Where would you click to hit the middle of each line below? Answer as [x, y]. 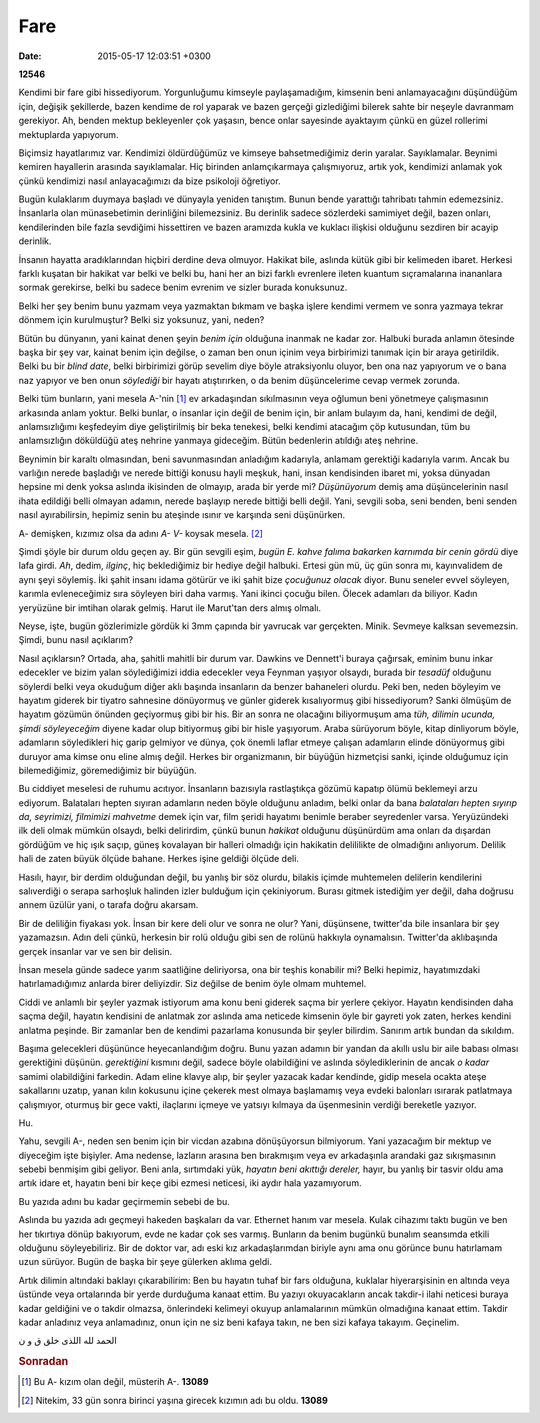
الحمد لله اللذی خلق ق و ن [67, 1341]
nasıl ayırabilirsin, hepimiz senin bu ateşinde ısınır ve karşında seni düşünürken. [181, 515]
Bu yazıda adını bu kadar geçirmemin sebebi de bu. [124, 1201]
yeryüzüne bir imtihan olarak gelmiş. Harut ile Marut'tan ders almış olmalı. [170, 607]
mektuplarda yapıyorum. [68, 134]
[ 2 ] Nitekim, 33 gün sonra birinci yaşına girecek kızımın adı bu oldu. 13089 [175, 1400]
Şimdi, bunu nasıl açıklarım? [76, 640]
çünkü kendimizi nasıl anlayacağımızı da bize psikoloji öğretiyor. [149, 181]
